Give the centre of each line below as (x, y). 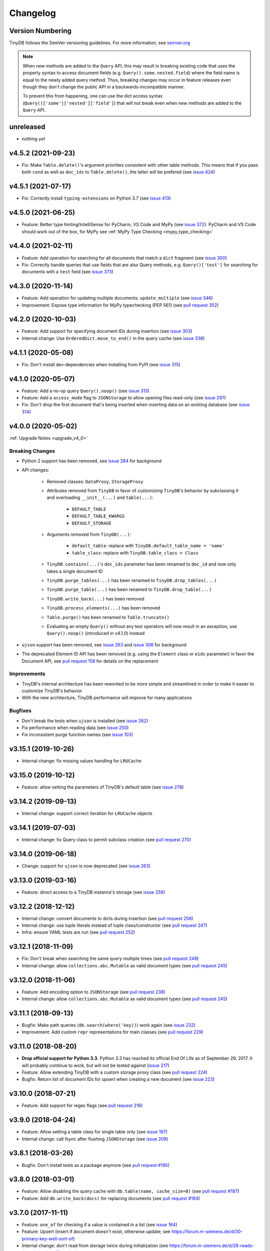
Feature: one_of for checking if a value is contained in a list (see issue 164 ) (99, 1224)
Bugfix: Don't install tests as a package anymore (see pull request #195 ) (96, 1165)
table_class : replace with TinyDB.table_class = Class (135, 552)
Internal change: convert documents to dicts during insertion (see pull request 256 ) (107, 918)
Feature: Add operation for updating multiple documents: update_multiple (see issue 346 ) (117, 298)
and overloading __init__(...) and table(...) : (100, 497)
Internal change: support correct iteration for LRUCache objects (87, 814)
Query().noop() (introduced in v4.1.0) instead (96, 634)
